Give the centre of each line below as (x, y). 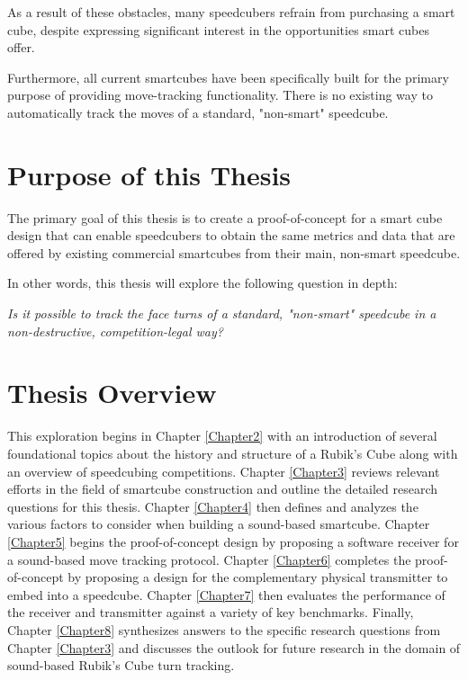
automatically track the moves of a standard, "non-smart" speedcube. (198, 112)
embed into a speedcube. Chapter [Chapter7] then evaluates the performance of (226, 594)
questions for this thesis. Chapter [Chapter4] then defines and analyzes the (213, 506)
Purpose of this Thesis (149, 174)
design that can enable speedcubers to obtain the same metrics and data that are (231, 235)
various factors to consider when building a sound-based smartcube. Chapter (219, 524)
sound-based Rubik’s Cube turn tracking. (121, 665)
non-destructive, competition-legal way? (115, 331)
